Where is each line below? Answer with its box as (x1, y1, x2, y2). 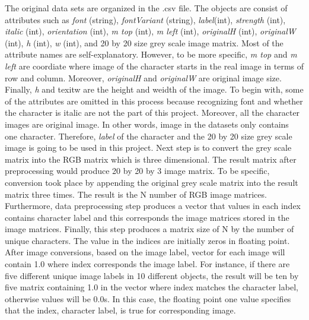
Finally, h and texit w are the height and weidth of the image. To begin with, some (5, 83, 304, 96)
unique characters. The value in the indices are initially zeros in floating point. (5, 234, 290, 246)
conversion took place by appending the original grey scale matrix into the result (5, 176, 298, 188)
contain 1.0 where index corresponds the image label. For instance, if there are (5, 258, 290, 270)
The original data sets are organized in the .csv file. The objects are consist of (5, 2, 288, 14)
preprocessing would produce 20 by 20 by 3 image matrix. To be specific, (5, 164, 270, 177)
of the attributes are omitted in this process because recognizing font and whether (5, 94, 303, 107)
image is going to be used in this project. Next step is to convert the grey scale (5, 141, 292, 154)
